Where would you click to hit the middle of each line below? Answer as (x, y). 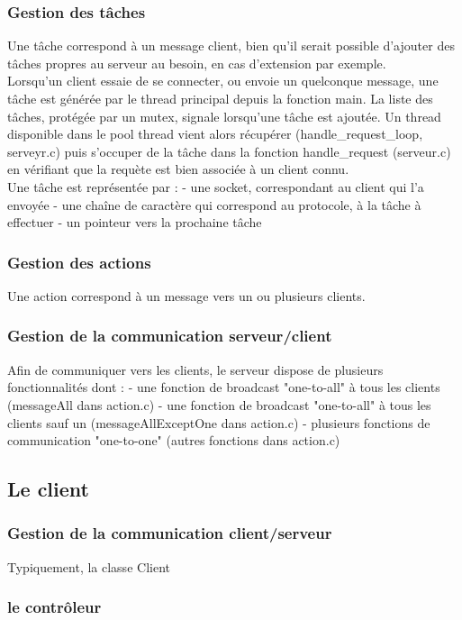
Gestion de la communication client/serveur (170, 533)
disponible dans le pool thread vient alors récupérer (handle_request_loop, (215, 134)
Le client (48, 489)
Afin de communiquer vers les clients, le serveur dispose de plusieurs (195, 369)
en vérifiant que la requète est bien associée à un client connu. (178, 169)
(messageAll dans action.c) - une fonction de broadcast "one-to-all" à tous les (219, 404)
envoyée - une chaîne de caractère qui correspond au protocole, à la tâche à (214, 204)
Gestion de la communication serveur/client (170, 336)
